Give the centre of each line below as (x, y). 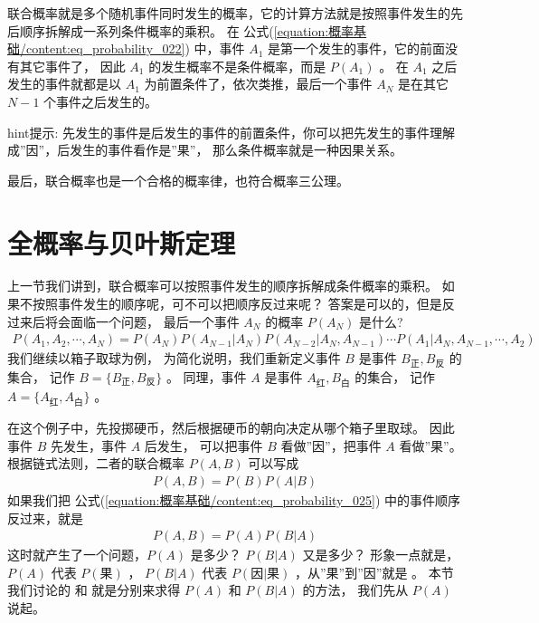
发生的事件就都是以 (64, 84)
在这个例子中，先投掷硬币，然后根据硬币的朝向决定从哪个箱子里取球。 (216, 428)
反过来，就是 (45, 518)
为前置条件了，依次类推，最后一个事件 (258, 84)
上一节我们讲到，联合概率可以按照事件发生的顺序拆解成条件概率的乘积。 (222, 286)
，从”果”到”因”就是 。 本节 (374, 572)
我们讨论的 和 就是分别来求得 (94, 590)
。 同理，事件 (206, 376)
